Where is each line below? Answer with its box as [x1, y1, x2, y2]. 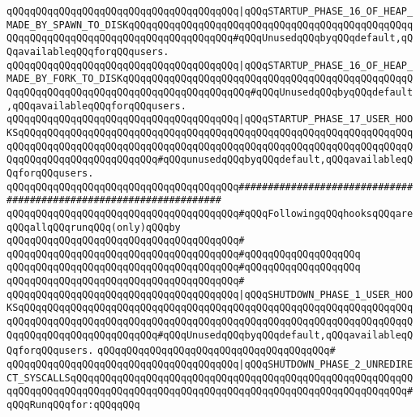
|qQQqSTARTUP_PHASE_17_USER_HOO [238, 113, 414, 126]
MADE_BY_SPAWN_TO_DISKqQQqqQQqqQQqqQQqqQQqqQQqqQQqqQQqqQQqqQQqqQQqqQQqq [6, 19, 414, 31]
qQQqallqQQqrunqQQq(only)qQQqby [6, 221, 181, 233]
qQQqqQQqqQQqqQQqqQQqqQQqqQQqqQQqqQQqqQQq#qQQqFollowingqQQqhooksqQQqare [6, 207, 414, 219]
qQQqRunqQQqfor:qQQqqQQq [6, 399, 140, 411]
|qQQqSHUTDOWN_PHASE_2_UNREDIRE [238, 359, 414, 371]
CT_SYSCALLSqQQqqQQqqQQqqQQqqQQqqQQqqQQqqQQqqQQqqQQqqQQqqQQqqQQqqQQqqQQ [6, 372, 414, 384]
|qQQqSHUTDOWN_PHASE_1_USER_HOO [238, 288, 414, 300]
